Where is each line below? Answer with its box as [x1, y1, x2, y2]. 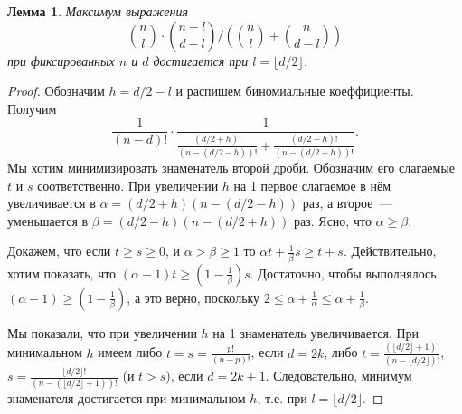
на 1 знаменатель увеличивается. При [212, 323, 420, 342]
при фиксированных [7, 51, 115, 70]
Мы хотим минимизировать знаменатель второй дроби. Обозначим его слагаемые [7, 157, 456, 176]
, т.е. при [257, 389, 307, 408]
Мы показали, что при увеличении [7, 323, 197, 342]
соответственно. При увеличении [37, 175, 219, 194]
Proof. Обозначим [7, 81, 105, 100]
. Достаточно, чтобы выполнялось [250, 263, 437, 282]
